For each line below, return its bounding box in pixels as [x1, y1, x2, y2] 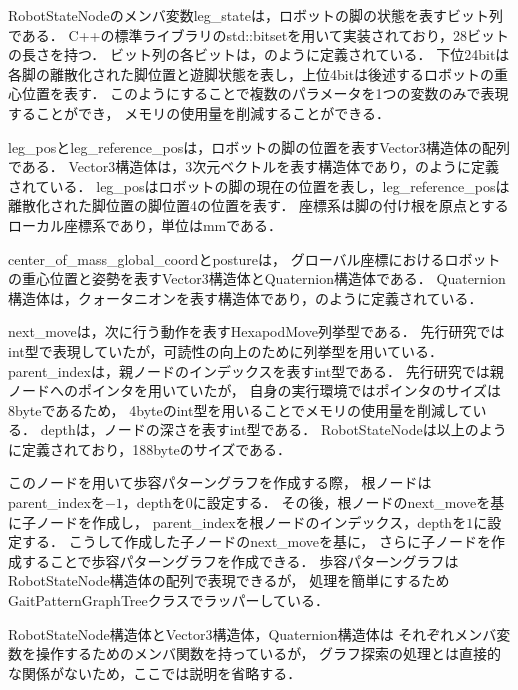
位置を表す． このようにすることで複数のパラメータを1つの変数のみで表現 [21, 83, 509, 104]
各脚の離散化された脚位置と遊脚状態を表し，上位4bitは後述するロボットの [8, 63, 495, 84]
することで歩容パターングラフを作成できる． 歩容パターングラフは [21, 550, 459, 571]
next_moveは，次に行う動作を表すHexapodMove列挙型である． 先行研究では [8, 321, 505, 342]
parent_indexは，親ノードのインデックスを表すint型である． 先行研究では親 [8, 360, 504, 381]
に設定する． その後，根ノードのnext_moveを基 [192, 492, 505, 513]
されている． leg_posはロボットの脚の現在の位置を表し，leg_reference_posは [8, 175, 510, 196]
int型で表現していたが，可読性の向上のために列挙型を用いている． [8, 340, 444, 361]
